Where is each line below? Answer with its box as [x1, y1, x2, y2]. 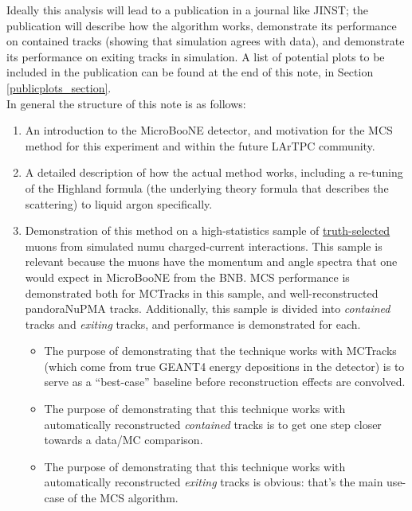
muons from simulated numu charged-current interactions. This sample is [25, 237, 383, 254]
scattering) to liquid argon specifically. [25, 195, 213, 212]
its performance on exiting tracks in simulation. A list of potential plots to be [6, 48, 385, 64]
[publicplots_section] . [6, 79, 112, 96]
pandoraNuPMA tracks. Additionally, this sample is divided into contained [25, 300, 390, 317]
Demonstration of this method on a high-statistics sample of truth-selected [25, 222, 390, 239]
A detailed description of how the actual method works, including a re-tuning [25, 164, 403, 181]
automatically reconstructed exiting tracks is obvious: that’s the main [44, 474, 383, 490]
